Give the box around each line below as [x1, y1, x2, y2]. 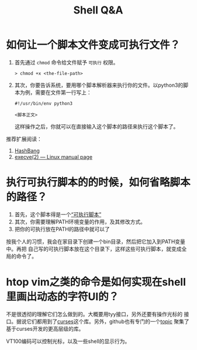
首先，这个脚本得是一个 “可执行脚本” [14, 210, 102, 218]
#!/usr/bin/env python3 [14, 100, 73, 106]
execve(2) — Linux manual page [14, 153, 92, 160]
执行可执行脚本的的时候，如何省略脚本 [6, 176, 191, 189]
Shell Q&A [73, 4, 123, 17]
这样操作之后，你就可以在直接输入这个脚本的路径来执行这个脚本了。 [14, 123, 179, 130]
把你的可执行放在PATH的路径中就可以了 [14, 225, 110, 232]
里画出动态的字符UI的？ [6, 290, 119, 304]
